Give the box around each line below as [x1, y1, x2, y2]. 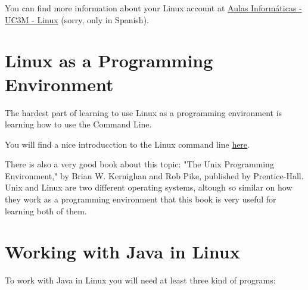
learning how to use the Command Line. [5, 118, 152, 130]
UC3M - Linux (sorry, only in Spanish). [5, 13, 149, 26]
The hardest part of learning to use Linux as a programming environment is [5, 106, 282, 119]
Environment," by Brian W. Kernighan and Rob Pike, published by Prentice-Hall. [5, 169, 304, 182]
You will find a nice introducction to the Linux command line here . [5, 138, 250, 150]
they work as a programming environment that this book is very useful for [5, 193, 276, 205]
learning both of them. [5, 204, 87, 217]
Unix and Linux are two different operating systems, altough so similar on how [5, 181, 293, 194]
